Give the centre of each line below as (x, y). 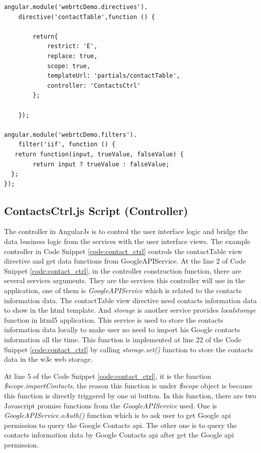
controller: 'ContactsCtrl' (94, 85)
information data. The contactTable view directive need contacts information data (130, 300)
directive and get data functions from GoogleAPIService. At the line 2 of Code (125, 261)
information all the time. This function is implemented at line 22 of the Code (123, 339)
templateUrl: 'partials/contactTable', (113, 76)
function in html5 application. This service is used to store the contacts (114, 319)
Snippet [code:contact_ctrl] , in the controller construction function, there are (123, 270)
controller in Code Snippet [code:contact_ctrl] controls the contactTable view (123, 251)
